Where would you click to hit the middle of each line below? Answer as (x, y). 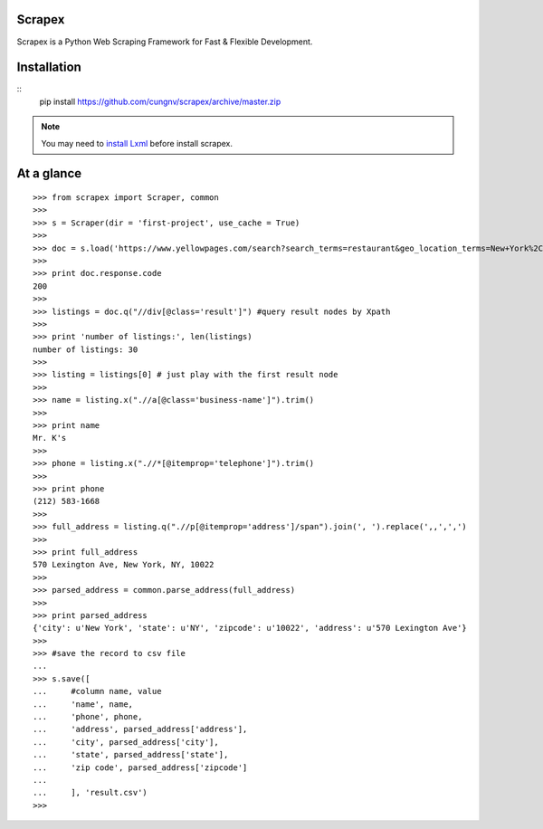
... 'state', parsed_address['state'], (131, 755)
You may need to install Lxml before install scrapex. (137, 143)
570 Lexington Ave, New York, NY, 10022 (124, 565)
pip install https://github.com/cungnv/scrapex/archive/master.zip (160, 101)
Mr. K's (50, 438)
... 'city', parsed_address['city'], (126, 742)
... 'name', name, (83, 704)
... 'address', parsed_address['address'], (140, 729)
